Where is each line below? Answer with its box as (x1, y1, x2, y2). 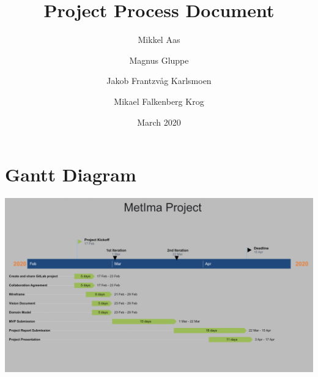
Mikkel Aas (138, 33, 180, 46)
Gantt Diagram (5, 162, 136, 187)
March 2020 (137, 115, 181, 128)
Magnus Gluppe (129, 53, 189, 66)
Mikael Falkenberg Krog (114, 94, 204, 107)
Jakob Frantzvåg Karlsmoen (106, 74, 212, 87)
